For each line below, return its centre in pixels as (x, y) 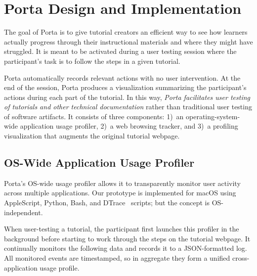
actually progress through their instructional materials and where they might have (128, 41)
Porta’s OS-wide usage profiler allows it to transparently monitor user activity (122, 183)
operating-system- (213, 116)
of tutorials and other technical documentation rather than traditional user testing (128, 107)
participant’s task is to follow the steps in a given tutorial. (92, 61)
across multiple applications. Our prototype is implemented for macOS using (120, 193)
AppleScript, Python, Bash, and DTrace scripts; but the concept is (107, 203)
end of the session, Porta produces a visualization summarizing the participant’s (125, 87)
